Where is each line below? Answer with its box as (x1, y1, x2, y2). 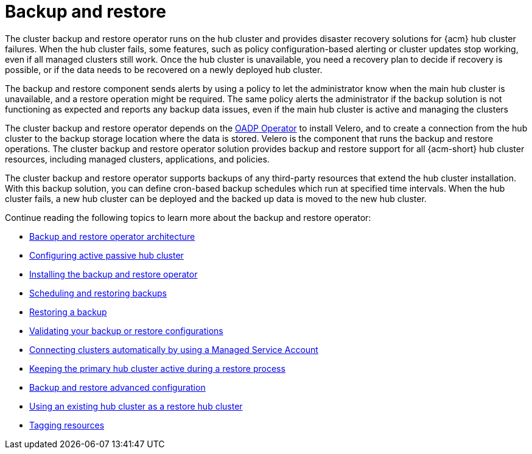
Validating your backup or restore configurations (29, 325, 223, 336)
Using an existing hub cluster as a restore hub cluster (29, 400, 243, 411)
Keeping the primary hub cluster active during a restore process (29, 363, 285, 374)
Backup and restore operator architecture (29, 231, 195, 242)
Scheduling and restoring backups (29, 287, 167, 298)
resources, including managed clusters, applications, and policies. (5, 153, 270, 164)
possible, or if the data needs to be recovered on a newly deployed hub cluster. (5, 64, 323, 75)
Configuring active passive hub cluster (29, 250, 184, 260)
